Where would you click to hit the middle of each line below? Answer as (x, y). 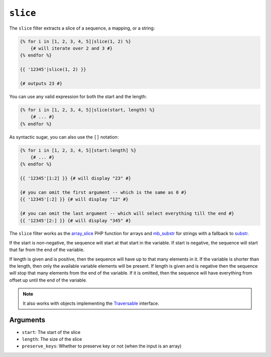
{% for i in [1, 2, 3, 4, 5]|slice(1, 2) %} (76, 41)
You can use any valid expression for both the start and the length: (78, 96)
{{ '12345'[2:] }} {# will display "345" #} (76, 220)
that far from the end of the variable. (47, 250)
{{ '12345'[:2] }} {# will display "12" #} (74, 199)
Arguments (27, 320)
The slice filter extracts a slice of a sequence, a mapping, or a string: (82, 28)
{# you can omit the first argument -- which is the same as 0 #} (103, 192)
